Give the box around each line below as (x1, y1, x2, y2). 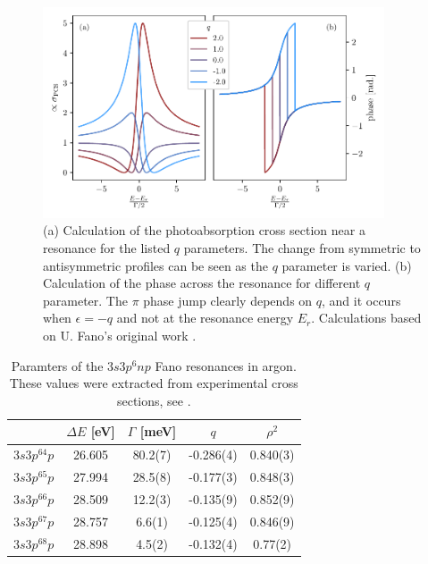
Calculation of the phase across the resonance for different (43, 274, 361, 292)
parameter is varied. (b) (281, 256, 412, 274)
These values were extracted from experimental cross (9, 374, 298, 392)
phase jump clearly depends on (143, 290, 313, 309)
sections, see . (116, 391, 191, 409)
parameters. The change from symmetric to (183, 239, 421, 257)
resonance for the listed (43, 239, 171, 257)
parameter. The (43, 290, 128, 309)
